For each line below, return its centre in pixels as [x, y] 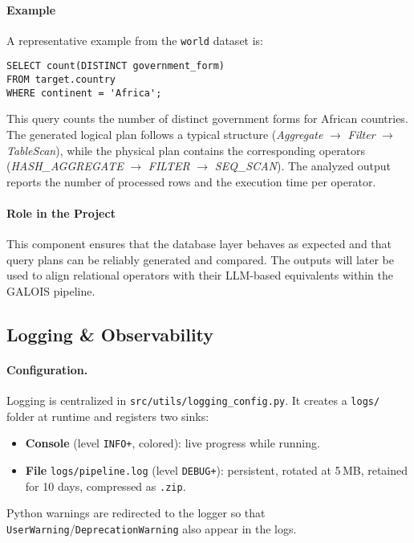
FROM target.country [61, 80]
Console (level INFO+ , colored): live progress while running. [172, 443]
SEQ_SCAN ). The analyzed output [302, 166]
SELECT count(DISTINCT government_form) [116, 66]
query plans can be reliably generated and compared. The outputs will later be [200, 259]
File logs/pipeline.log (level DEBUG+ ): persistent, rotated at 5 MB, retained [217, 470]
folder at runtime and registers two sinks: [108, 416]
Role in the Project [61, 212]
